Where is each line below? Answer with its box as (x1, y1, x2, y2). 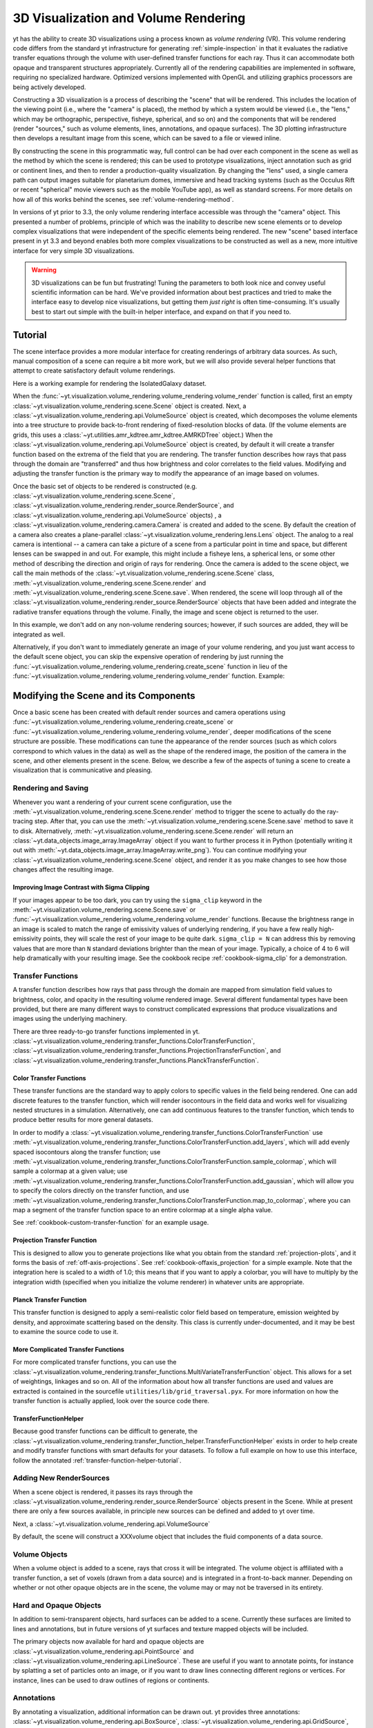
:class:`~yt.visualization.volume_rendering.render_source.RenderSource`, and (12, 501, 234, 509)
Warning (31, 266, 57, 274)
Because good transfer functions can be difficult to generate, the (12, 1427, 198, 1436)
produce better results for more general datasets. (12, 1116, 153, 1124)
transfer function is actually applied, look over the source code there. (12, 1397, 210, 1405)
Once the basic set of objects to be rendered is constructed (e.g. (12, 482, 198, 490)
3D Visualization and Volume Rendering (12, 10, 246, 26)
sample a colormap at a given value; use (12, 1167, 128, 1175)
